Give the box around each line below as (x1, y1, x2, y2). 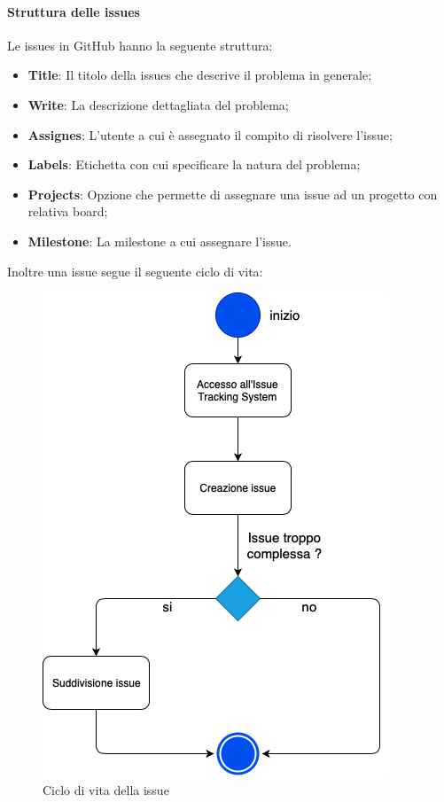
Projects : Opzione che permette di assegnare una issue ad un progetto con (27, 184, 438, 203)
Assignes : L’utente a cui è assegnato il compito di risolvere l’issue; (27, 125, 393, 144)
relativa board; (27, 202, 108, 221)
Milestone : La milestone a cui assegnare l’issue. (27, 231, 292, 250)
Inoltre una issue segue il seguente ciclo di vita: (7, 261, 263, 280)
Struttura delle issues (7, 2, 140, 20)
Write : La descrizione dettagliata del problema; (27, 95, 289, 113)
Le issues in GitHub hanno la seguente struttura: (7, 35, 273, 54)
